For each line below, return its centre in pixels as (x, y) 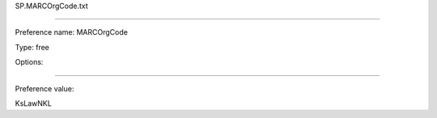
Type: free (32, 47)
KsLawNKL (33, 103)
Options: (29, 62)
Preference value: (45, 88)
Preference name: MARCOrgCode (72, 32)
